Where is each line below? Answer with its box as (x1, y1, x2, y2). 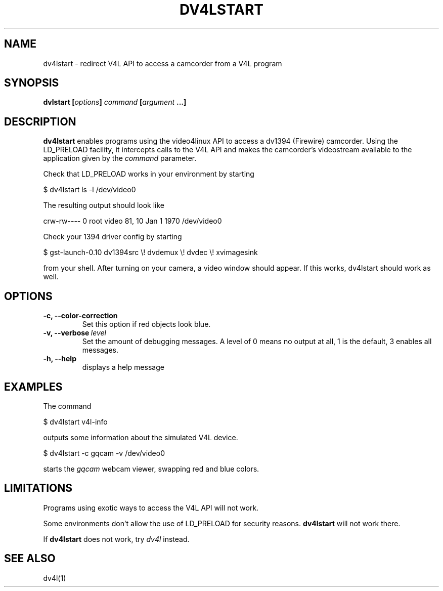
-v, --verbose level (43, 328, 106, 337)
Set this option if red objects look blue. (82, 320, 211, 329)
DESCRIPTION (4, 115, 76, 128)
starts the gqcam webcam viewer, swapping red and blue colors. (43, 464, 259, 473)
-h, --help (43, 354, 76, 363)
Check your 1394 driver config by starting (43, 232, 182, 241)
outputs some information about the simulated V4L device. (43, 433, 238, 442)
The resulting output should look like (43, 201, 165, 210)
